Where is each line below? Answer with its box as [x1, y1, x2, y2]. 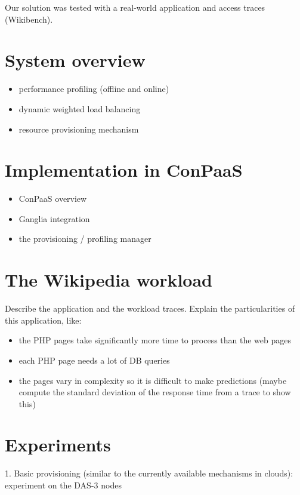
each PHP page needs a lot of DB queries [18, 353, 170, 366]
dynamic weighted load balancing [18, 102, 141, 115]
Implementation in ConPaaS [5, 158, 243, 182]
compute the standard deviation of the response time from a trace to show [18, 386, 291, 398]
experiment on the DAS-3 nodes [5, 479, 122, 491]
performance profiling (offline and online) [18, 82, 169, 95]
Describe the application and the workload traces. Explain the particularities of [5, 302, 295, 315]
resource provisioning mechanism [18, 122, 139, 135]
